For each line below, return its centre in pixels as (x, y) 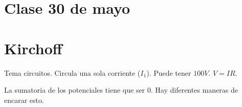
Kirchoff (33, 48)
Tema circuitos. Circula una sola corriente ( (72, 72)
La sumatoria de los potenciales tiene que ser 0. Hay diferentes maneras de (121, 90)
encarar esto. (24, 100)
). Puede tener (169, 72)
